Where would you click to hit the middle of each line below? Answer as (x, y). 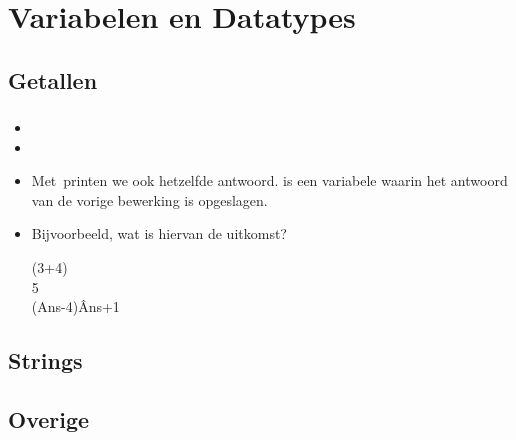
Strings (45, 360)
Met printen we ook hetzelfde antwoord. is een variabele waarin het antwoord (269, 180)
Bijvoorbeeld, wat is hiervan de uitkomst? (159, 233)
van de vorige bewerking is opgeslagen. (149, 199)
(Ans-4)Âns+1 (75, 306)
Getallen (53, 79)
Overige (49, 419)
